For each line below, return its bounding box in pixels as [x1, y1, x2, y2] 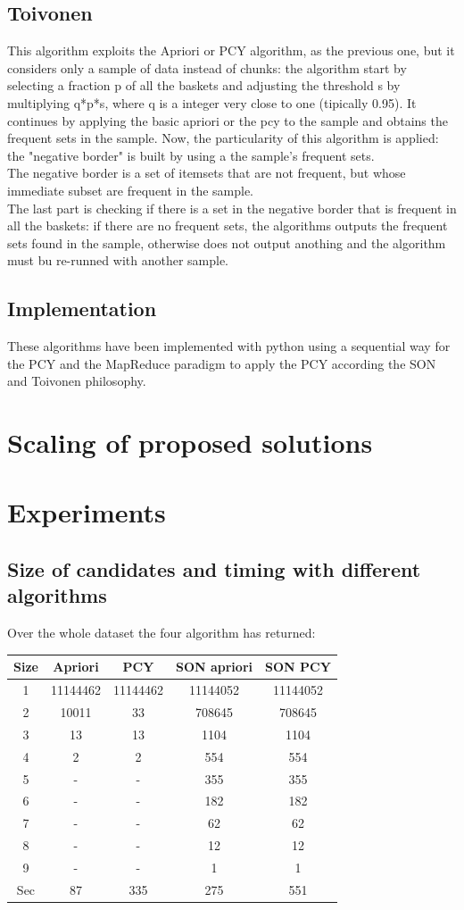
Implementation [7, 295, 157, 322]
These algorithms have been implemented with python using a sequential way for [7, 337, 451, 355]
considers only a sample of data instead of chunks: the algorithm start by [7, 58, 407, 77]
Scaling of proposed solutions [7, 424, 373, 461]
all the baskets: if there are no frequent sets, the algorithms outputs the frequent [7, 216, 448, 235]
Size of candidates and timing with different [7, 555, 421, 583]
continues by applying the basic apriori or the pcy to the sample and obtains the [7, 111, 448, 129]
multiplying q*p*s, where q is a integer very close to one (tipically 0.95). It [7, 93, 417, 112]
